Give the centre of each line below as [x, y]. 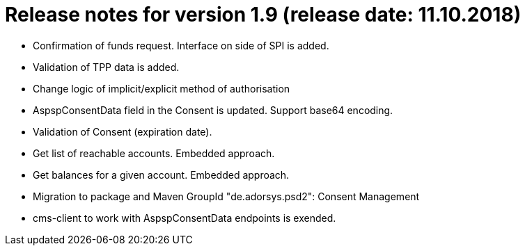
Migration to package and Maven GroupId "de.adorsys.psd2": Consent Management [226, 196]
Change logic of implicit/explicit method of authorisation [162, 88]
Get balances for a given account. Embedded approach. [161, 175]
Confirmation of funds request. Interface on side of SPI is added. [181, 45]
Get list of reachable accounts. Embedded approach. [154, 153]
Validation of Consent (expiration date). [123, 131]
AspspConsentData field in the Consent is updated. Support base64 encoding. [213, 110]
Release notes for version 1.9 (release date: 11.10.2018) [263, 15]
